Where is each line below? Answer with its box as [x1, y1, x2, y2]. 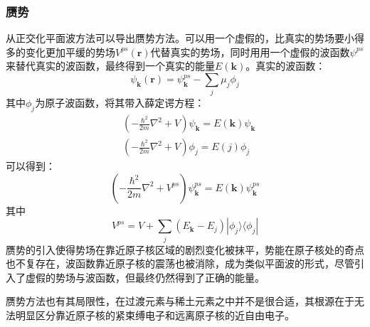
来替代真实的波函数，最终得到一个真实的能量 [6, 58, 215, 73]
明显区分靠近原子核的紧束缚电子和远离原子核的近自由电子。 [15, 308, 295, 323]
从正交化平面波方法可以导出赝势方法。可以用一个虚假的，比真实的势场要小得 [6, 31, 364, 45]
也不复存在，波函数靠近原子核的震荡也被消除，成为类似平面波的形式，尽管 [6, 256, 354, 271]
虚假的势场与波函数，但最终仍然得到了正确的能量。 [25, 269, 265, 284]
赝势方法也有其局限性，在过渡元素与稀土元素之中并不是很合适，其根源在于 [6, 294, 354, 309]
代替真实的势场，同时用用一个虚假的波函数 [150, 44, 350, 59]
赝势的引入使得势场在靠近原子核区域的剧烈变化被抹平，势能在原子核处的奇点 [6, 242, 364, 257]
